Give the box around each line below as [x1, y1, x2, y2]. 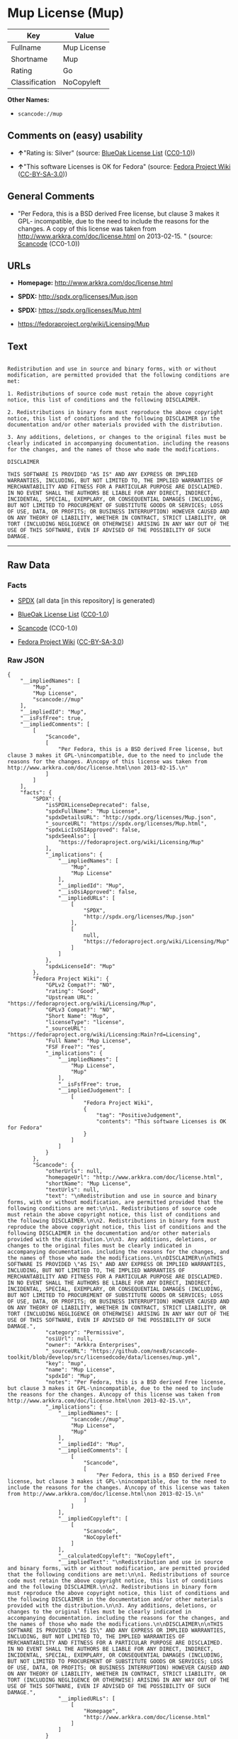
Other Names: [7, 95, 50, 104]
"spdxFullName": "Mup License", [45, 808, 141, 815]
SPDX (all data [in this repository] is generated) [17, 596, 156, 604]
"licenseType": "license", [45, 1019, 125, 1026]
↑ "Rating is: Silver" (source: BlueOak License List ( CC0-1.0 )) [17, 148, 195, 157]
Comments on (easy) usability [7, 130, 143, 142]
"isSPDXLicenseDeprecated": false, [45, 801, 151, 809]
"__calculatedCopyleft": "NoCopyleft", [57, 1552, 176, 1560]
